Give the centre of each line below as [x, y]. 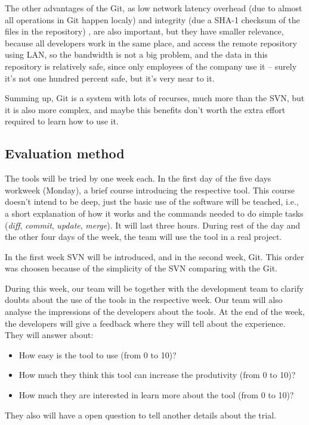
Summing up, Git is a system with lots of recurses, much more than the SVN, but [155, 98]
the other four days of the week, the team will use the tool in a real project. [143, 237]
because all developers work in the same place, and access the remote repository [151, 43]
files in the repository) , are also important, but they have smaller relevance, [144, 31]
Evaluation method [65, 153]
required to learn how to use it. [62, 121]
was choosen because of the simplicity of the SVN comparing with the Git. [141, 268]
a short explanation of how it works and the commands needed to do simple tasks [154, 213]
